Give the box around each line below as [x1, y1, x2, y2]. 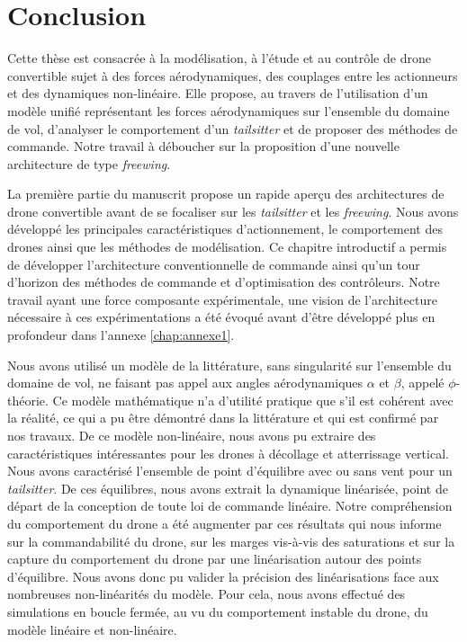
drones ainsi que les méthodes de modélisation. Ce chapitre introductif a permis [7, 237, 447, 256]
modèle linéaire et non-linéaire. [7, 620, 177, 638]
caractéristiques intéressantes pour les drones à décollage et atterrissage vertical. [7, 443, 449, 462]
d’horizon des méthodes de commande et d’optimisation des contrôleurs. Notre [7, 272, 440, 291]
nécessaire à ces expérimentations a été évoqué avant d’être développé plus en [7, 308, 436, 326]
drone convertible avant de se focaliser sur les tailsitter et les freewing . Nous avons [7, 201, 459, 220]
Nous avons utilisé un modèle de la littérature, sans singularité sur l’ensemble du [7, 355, 452, 374]
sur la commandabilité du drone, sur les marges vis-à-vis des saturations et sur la [7, 531, 455, 550]
